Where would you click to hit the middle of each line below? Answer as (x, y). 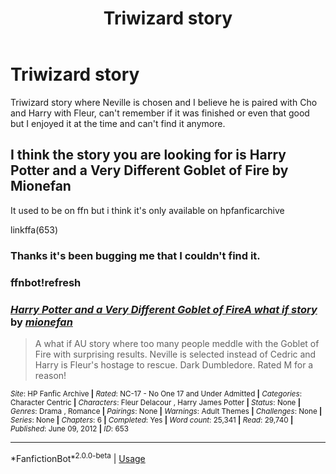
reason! (50, 375)
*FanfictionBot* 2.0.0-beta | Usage (78, 457)
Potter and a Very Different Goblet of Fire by (149, 170)
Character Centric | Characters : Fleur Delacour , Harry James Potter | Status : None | (155, 402)
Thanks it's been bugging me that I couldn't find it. (135, 255)
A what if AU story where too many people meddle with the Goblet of (177, 343)
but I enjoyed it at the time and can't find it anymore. (118, 123)
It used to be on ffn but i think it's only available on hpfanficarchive (147, 210)
